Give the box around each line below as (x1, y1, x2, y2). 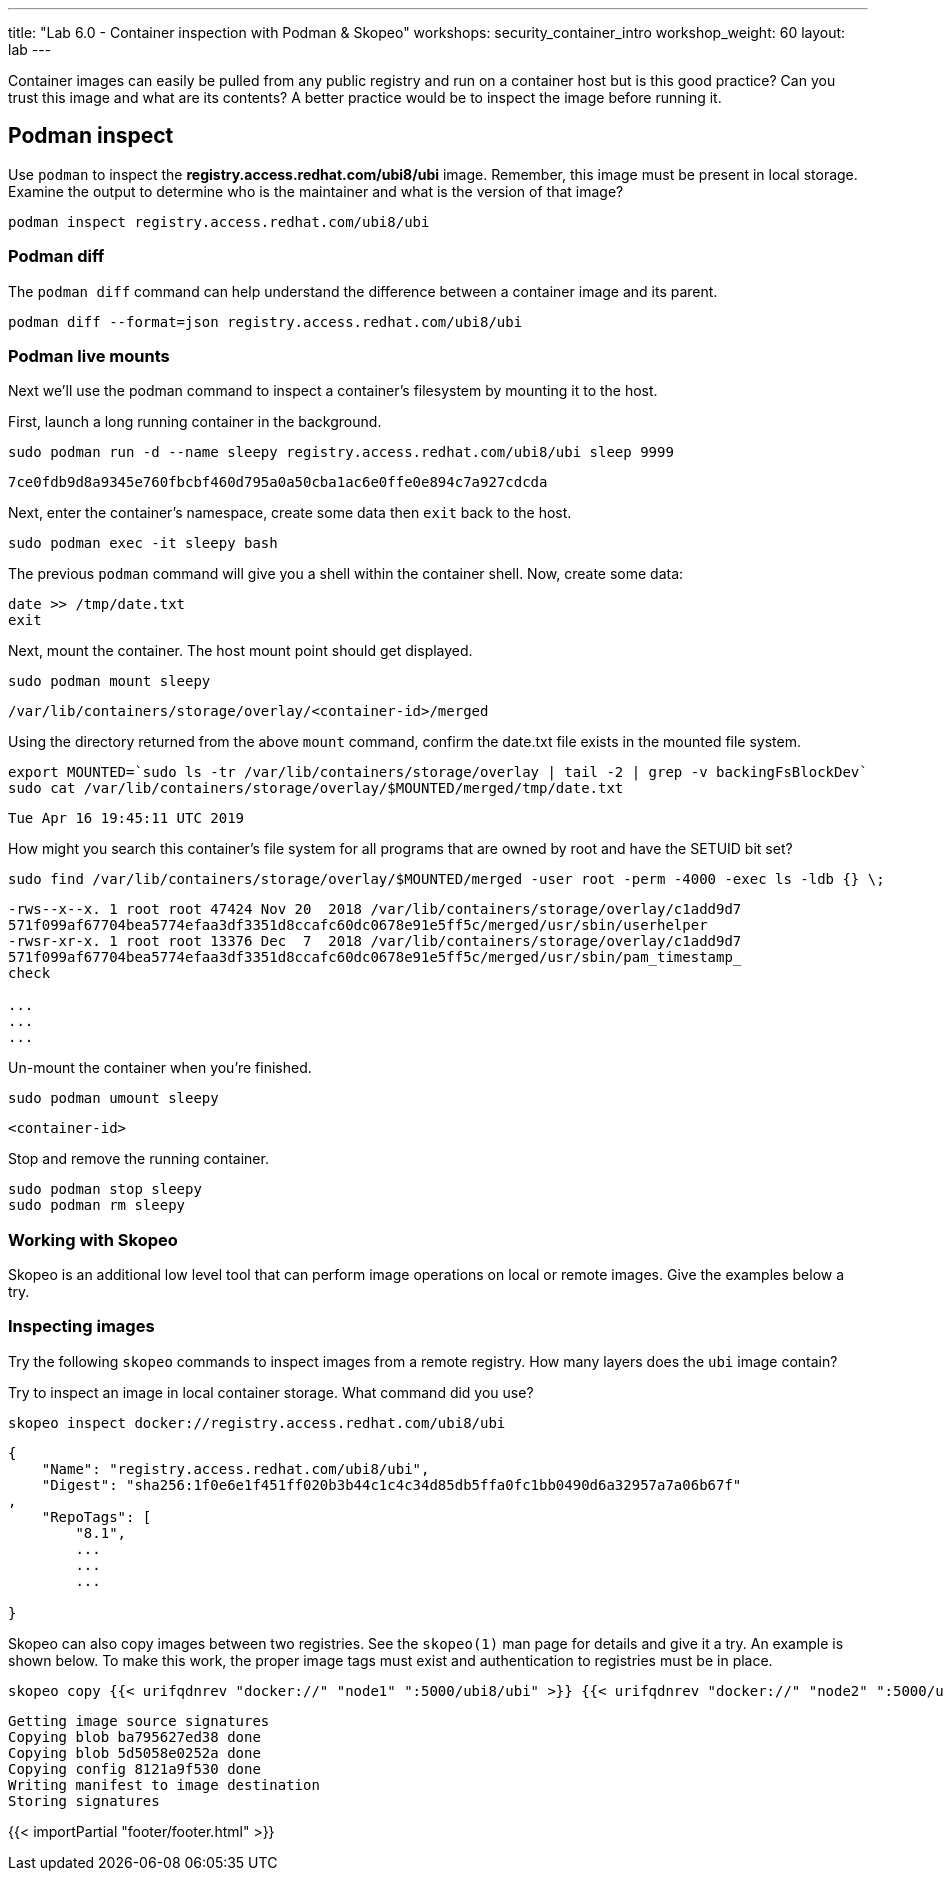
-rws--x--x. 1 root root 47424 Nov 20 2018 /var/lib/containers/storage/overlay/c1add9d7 (8, 901, 742, 918)
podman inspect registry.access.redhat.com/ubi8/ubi (8, 213, 430, 230)
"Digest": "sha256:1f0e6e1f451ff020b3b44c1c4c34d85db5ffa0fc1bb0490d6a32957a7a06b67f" (41, 1476, 742, 1493)
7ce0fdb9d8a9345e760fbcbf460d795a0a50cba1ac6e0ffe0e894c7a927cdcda (8, 474, 548, 491)
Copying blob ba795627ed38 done (8, 1728, 261, 1745)
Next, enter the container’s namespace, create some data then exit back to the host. (8, 504, 572, 522)
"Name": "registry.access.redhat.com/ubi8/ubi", (41, 1460, 430, 1477)
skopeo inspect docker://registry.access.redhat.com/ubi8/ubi (8, 1414, 506, 1431)
